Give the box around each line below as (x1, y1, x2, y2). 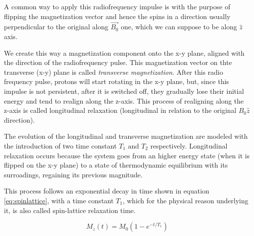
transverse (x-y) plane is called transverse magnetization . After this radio (4, 66, 223, 77)
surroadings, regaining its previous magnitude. (4, 169, 143, 179)
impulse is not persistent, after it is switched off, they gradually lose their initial (4, 86, 244, 96)
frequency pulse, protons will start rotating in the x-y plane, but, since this (4, 76, 229, 86)
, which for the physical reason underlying (122, 195, 249, 205)
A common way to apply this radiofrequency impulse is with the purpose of (4, 1, 231, 11)
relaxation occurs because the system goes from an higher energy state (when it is (4, 150, 250, 160)
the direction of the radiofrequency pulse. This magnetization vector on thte (4, 57, 232, 67)
